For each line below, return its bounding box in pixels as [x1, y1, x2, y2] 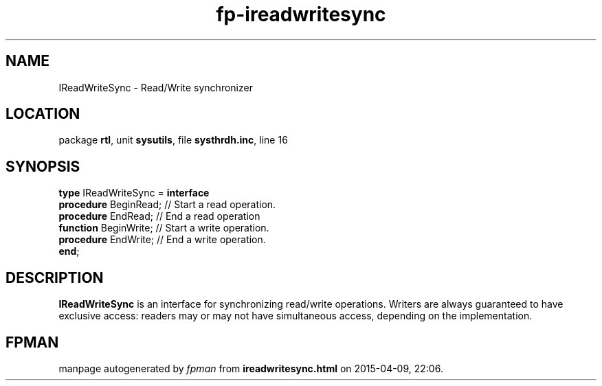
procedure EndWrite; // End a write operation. [58, 234, 266, 246]
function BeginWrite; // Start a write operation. [58, 222, 269, 234]
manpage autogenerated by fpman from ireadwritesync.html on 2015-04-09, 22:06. [58, 362, 443, 374]
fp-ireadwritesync [216, 3, 386, 26]
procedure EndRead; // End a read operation [58, 210, 260, 223]
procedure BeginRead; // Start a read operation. [58, 198, 276, 211]
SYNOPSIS [5, 157, 80, 175]
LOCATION [5, 105, 80, 123]
